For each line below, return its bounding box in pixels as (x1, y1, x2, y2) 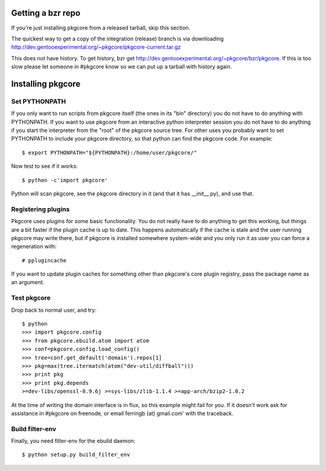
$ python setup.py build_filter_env (22, 451, 130, 458)
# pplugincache (22, 257, 67, 264)
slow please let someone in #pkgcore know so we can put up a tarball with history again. (11, 63, 232, 71)
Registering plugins (11, 205, 70, 213)
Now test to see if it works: (11, 163, 78, 170)
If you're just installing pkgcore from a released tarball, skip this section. (11, 24, 191, 31)
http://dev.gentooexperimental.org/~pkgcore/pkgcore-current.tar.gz (11, 43, 181, 51)
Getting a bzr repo (11, 8, 81, 18)
